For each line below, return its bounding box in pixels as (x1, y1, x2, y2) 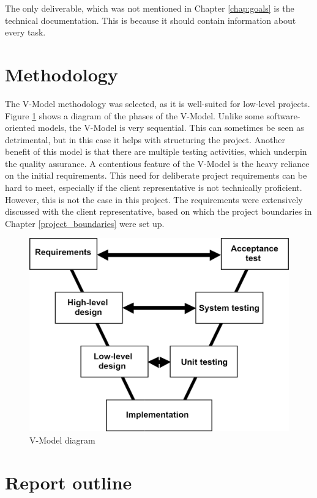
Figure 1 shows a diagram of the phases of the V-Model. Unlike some (5, 109, 264, 122)
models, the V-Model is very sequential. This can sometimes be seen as (38, 121, 304, 134)
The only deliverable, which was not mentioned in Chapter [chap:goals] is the (5, 2, 294, 14)
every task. (5, 26, 46, 39)
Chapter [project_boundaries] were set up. (5, 217, 165, 229)
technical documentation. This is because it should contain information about (5, 13, 296, 26)
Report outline (5, 469, 132, 494)
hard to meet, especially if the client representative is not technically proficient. (5, 181, 302, 194)
